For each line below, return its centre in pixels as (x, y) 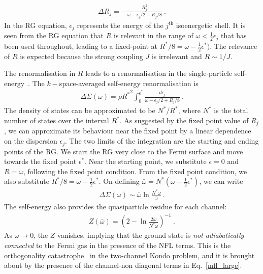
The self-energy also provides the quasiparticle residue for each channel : (116, 207)
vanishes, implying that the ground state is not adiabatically (151, 235)
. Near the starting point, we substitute (145, 161)
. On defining (119, 181)
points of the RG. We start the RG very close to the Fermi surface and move (124, 151)
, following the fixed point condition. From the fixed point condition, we (135, 171)
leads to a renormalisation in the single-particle (159, 73)
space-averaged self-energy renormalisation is (129, 83)
